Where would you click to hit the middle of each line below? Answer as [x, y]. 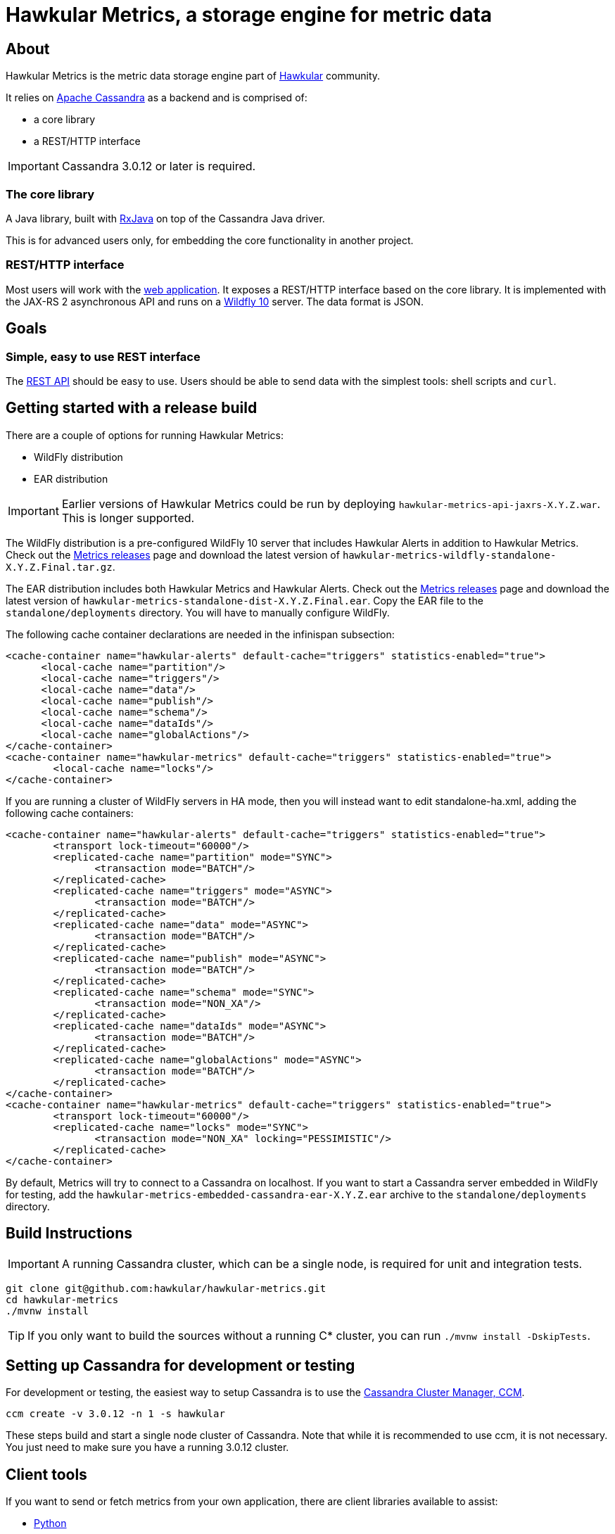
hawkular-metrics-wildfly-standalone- [449, 555]
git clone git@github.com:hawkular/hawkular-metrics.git [166, 1288]
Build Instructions [69, 1234]
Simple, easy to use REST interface [103, 356]
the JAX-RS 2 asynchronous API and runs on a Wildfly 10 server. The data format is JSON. [215, 301]
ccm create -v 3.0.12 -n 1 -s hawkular [115, 1414]
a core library [65, 120]
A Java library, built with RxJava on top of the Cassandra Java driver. [165, 218]
